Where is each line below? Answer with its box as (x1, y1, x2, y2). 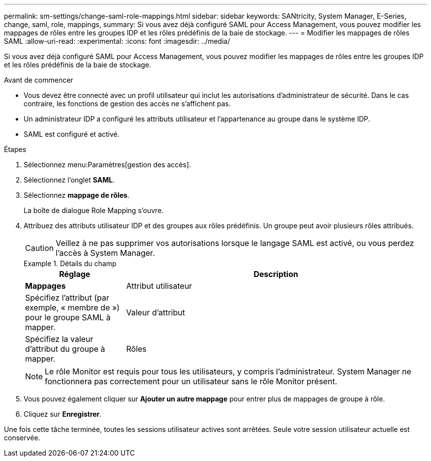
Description (253, 269, 298, 279)
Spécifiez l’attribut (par (25, 293, 110, 303)
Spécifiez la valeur (25, 334, 93, 344)
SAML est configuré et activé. (24, 130, 120, 138)
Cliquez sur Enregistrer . (24, 410, 102, 418)
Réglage (59, 269, 91, 279)
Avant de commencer (4, 76, 73, 84)
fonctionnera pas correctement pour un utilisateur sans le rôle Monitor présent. (45, 376, 338, 386)
